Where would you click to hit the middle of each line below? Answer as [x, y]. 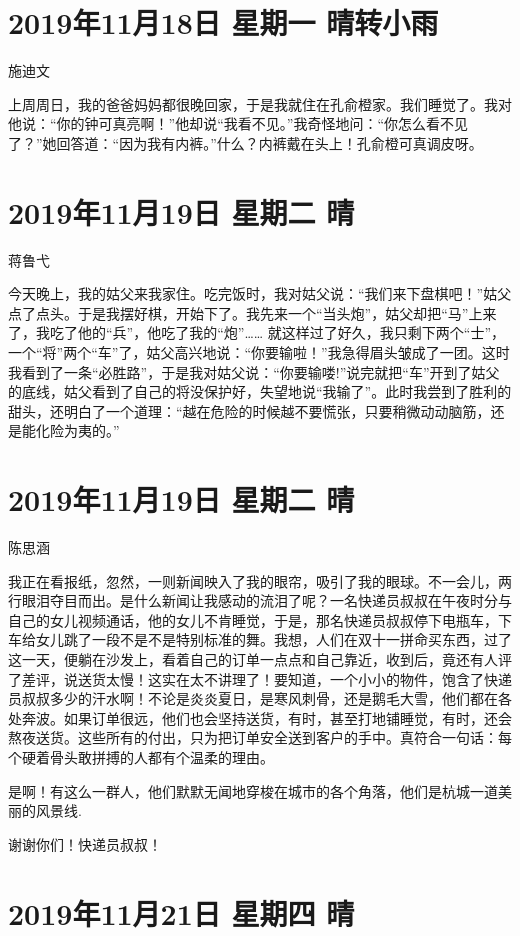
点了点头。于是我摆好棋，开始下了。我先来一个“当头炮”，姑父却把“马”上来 [252, 312]
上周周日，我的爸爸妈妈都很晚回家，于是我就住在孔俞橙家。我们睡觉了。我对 [260, 103]
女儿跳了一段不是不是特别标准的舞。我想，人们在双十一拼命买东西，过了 [273, 639]
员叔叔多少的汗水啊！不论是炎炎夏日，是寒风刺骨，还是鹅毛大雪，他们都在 [253, 698]
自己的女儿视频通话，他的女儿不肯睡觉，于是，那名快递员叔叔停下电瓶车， [253, 619]
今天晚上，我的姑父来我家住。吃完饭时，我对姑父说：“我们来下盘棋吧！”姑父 [260, 293]
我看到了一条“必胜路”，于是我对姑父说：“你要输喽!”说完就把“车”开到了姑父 [254, 371]
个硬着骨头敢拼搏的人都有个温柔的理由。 [141, 757]
